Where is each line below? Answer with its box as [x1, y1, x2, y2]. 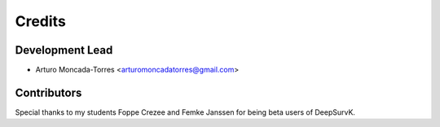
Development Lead [15, 43, 113, 57]
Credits [15, 12, 67, 30]
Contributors [15, 85, 82, 99]
